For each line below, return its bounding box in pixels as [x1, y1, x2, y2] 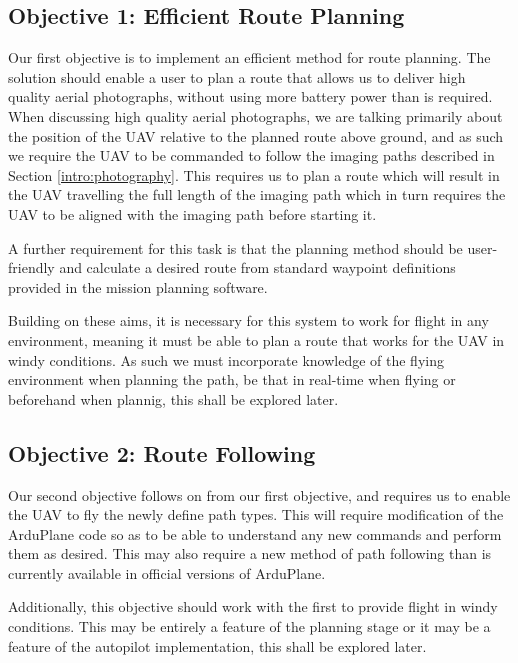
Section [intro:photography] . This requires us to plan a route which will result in [8, 164, 500, 185]
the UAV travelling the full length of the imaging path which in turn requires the [8, 184, 506, 205]
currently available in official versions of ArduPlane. [8, 562, 326, 583]
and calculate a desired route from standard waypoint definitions [59, 257, 456, 278]
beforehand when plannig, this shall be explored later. [8, 388, 339, 409]
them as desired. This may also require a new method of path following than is [8, 543, 492, 564]
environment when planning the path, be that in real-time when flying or [8, 369, 456, 390]
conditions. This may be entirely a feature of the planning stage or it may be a [8, 616, 491, 637]
